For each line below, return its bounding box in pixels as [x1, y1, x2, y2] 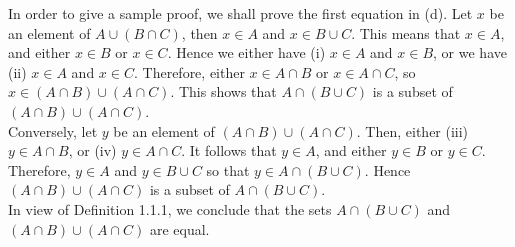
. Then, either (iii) [356, 120, 469, 141]
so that [206, 159, 250, 180]
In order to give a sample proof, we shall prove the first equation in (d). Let [8, 3, 473, 23]
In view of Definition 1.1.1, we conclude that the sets [8, 198, 332, 219]
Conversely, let [8, 120, 98, 141]
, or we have [433, 42, 507, 63]
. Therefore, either [133, 61, 245, 82]
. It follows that [181, 140, 277, 161]
